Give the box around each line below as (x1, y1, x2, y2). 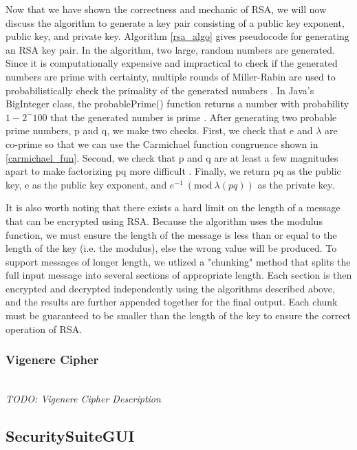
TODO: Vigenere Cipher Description (6, 392, 161, 406)
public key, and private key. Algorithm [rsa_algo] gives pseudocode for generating (6, 29, 349, 43)
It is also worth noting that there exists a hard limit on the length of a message (6, 200, 340, 215)
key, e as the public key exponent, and (6, 177, 167, 191)
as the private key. (257, 177, 335, 191)
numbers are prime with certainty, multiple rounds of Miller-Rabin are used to (6, 69, 336, 83)
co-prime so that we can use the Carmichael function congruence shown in (6, 136, 318, 151)
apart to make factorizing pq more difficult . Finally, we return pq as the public (6, 164, 341, 178)
